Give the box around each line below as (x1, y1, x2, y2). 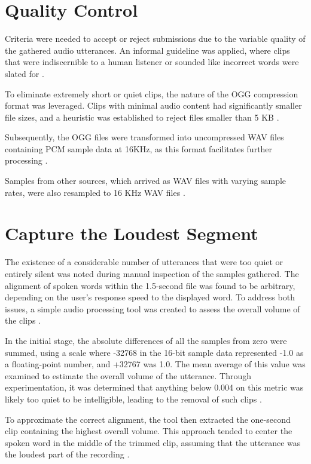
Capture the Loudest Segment (5, 221, 258, 245)
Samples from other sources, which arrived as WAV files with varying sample (5, 174, 286, 187)
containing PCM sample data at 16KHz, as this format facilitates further (5, 142, 273, 155)
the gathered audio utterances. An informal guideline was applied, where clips (5, 44, 290, 56)
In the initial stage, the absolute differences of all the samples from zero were (5, 334, 287, 346)
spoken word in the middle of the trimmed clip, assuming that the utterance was (5, 436, 301, 448)
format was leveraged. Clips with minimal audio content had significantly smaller (5, 99, 302, 112)
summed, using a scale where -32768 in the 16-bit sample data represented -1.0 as (5, 346, 304, 358)
